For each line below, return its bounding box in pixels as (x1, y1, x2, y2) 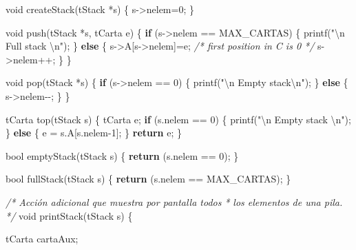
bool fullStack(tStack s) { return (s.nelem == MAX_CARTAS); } (6, 171, 291, 186)
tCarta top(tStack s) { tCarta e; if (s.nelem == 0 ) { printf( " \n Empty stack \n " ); (6, 112, 351, 126)
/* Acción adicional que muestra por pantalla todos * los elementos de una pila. (6, 194, 343, 209)
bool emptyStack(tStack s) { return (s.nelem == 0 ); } (6, 148, 239, 163)
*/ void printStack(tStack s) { (6, 208, 133, 222)
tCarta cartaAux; (6, 231, 78, 246)
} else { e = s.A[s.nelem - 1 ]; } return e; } (6, 125, 182, 140)
